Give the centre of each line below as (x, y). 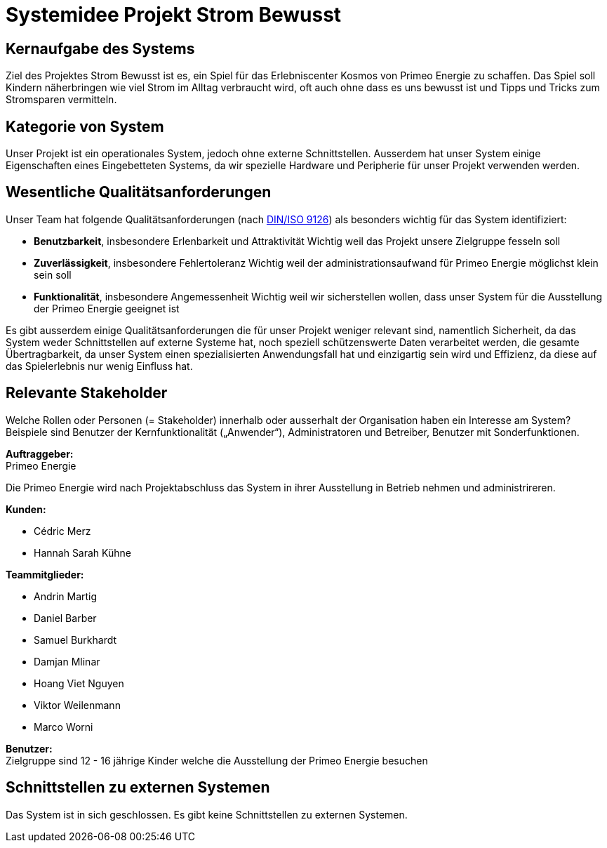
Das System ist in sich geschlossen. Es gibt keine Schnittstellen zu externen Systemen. (207, 814)
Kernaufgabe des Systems (100, 48)
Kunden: (26, 509)
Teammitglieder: (45, 574)
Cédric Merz (62, 531)
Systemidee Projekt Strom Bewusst (174, 15)
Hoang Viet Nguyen (79, 683)
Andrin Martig (66, 596)
